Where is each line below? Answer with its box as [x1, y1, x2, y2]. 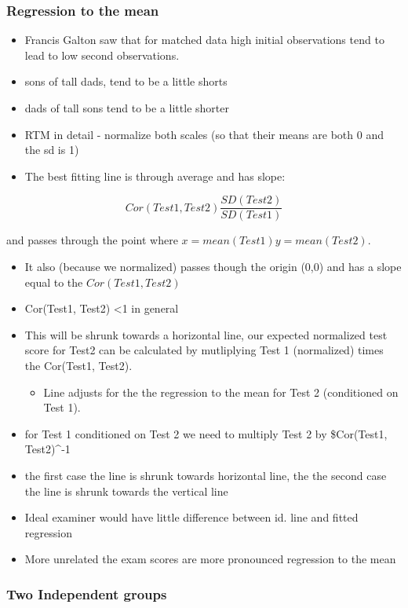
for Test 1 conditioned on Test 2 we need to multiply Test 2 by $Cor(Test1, [24, 425, 388, 441]
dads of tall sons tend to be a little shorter [24, 100, 229, 115]
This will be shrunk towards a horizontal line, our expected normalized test [24, 326, 388, 342]
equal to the [24, 273, 83, 290]
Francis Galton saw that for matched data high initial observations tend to [24, 31, 384, 48]
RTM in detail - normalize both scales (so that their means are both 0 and [24, 126, 384, 142]
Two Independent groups [6, 584, 167, 603]
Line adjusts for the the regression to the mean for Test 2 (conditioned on [43, 383, 399, 400]
